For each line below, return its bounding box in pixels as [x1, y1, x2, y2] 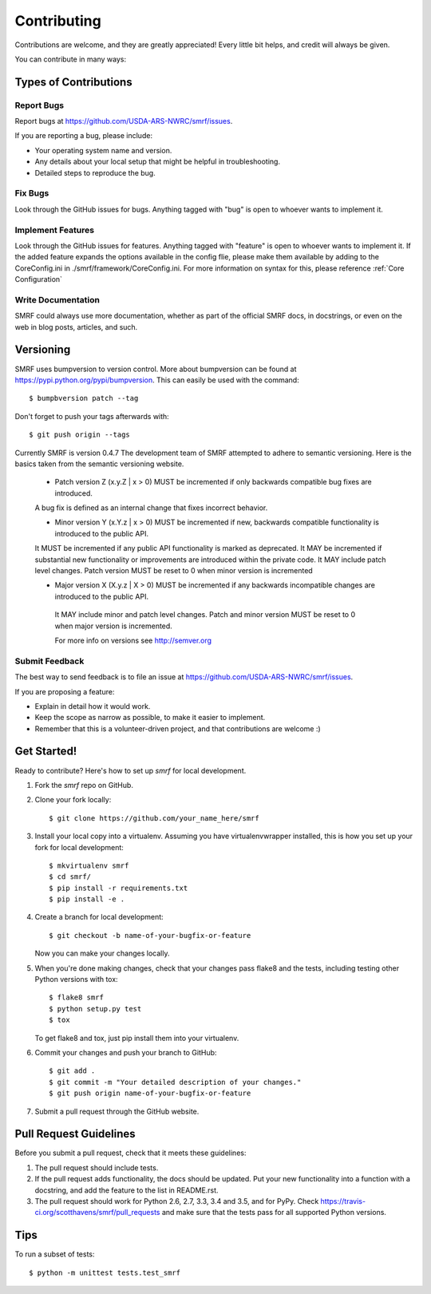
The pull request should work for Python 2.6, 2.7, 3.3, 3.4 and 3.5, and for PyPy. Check [34, 1197, 319, 1206]
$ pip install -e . [49, 895, 125, 904]
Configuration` [14, 275, 63, 284]
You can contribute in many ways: [14, 54, 127, 64]
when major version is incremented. [54, 621, 173, 631]
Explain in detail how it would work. [34, 701, 151, 710]
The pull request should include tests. [34, 1162, 159, 1173]
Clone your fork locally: [34, 795, 112, 805]
